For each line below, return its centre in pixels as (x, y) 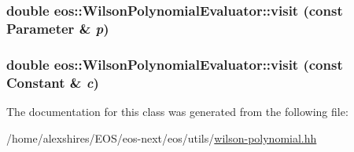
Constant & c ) (53, 82)
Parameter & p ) (58, 28)
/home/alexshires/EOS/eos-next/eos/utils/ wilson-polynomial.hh (162, 138)
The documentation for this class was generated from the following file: (177, 111)
